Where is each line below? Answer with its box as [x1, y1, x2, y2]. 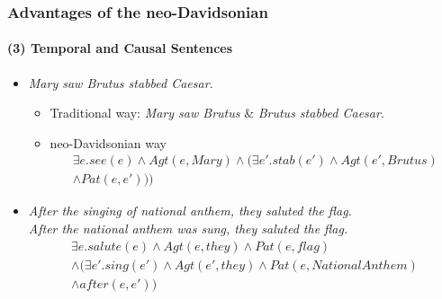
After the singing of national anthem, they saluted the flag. [28, 201, 352, 220]
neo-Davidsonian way [50, 133, 167, 152]
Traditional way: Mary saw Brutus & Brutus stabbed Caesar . [50, 103, 384, 122]
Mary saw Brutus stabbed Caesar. [28, 73, 213, 92]
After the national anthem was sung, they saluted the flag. [28, 219, 348, 238]
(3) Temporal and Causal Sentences [7, 39, 233, 57]
